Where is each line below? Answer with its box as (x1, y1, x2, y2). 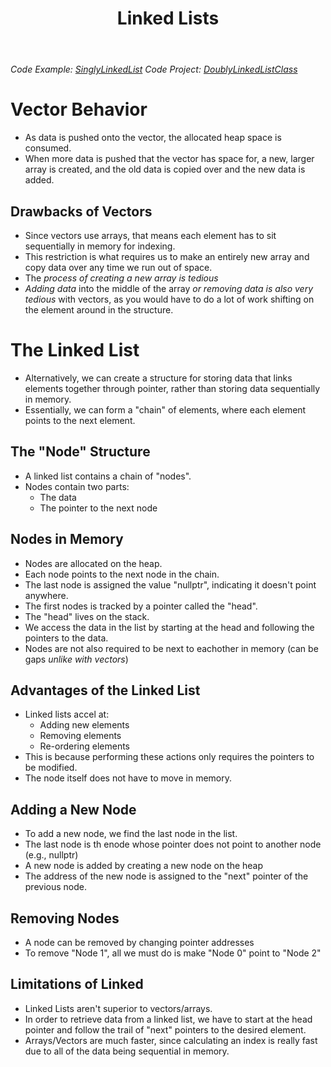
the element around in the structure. (24, 303, 174, 316)
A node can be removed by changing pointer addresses (24, 936, 255, 948)
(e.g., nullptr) (24, 849, 79, 861)
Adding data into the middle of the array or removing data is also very (24, 282, 314, 294)
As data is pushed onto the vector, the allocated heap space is (24, 132, 282, 144)
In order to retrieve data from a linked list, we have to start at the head (24, 1013, 313, 1025)
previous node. (24, 881, 87, 893)
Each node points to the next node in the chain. (24, 568, 220, 580)
